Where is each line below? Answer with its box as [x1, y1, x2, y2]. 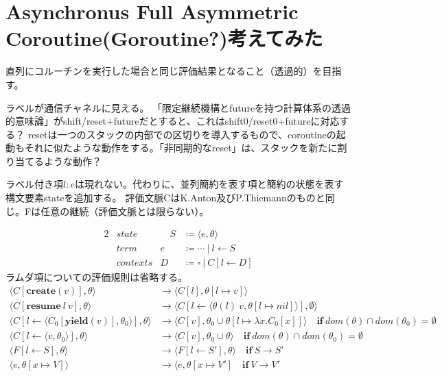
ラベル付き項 [5, 177, 63, 191]
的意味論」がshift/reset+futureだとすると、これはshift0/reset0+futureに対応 [5, 114, 340, 128]
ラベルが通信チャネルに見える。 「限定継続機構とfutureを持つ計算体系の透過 [5, 100, 351, 114]
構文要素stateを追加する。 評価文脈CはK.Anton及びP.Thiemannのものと [5, 190, 325, 205]
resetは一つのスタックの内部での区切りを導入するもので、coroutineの [27, 127, 336, 141]
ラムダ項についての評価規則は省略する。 [5, 270, 188, 284]
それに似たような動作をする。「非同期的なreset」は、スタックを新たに [24, 140, 338, 155]
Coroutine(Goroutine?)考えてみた [5, 24, 323, 52]
